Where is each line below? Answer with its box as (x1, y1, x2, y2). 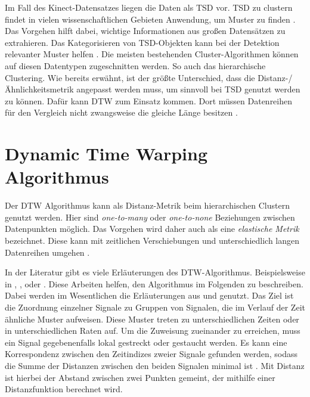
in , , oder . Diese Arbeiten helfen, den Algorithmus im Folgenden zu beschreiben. (5, 277, 303, 290)
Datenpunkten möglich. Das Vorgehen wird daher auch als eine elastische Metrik (5, 222, 299, 235)
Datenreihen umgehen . (5, 246, 90, 258)
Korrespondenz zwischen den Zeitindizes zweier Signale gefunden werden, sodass (5, 348, 297, 360)
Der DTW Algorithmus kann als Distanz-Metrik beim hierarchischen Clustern (5, 199, 290, 212)
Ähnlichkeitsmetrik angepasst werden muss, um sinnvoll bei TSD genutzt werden (5, 83, 300, 95)
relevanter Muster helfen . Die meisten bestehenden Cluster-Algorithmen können (5, 48, 299, 60)
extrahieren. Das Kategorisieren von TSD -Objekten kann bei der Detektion (5, 36, 280, 48)
